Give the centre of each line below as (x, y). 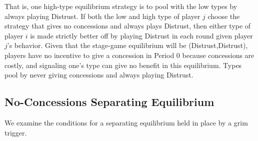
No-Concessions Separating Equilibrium (109, 102)
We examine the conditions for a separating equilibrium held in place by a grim (126, 122)
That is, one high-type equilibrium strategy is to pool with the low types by (121, 6)
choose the (224, 16)
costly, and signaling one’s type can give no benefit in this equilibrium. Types (123, 65)
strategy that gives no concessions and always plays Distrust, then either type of (128, 26)
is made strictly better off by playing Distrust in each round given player (141, 35)
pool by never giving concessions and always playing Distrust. (99, 75)
